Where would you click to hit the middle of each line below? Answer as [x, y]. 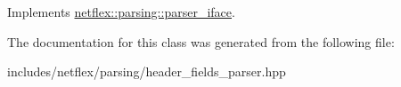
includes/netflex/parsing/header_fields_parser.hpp [147, 71]
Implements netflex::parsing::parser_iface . [121, 12]
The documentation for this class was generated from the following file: [201, 41]
